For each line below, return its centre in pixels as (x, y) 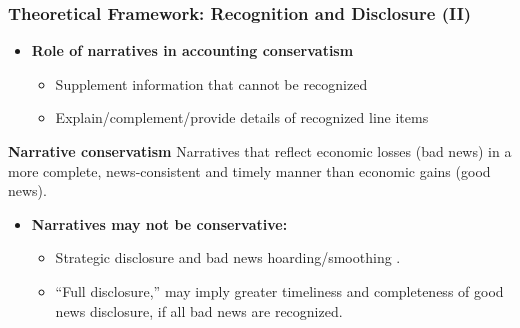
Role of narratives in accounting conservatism (192, 50)
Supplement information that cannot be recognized (211, 83)
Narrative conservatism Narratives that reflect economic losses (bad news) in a (260, 151)
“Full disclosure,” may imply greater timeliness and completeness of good (279, 290)
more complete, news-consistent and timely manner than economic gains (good (249, 170)
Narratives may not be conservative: (159, 223)
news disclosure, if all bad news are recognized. (199, 310)
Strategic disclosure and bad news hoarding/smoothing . (228, 257)
